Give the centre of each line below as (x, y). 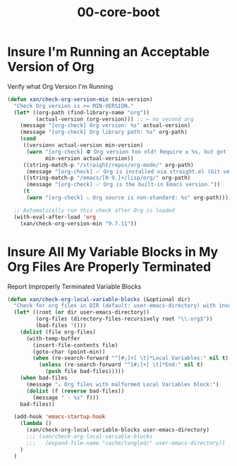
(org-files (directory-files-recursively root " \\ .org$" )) (124, 319)
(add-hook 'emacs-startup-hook (60, 417)
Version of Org (51, 67)
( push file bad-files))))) (85, 372)
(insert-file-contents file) (75, 345)
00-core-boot (119, 12)
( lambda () (36, 424)
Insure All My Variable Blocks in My (113, 252)
